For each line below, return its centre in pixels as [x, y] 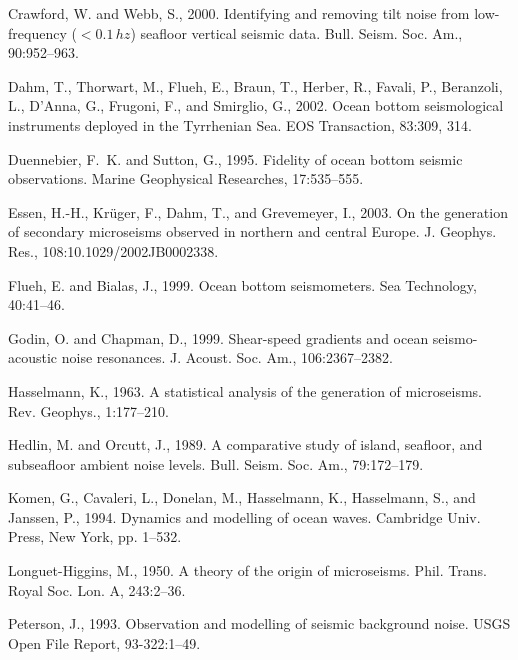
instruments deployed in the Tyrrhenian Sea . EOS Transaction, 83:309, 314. [240, 124]
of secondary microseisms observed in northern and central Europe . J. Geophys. [252, 231]
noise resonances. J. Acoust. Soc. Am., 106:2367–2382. [227, 357]
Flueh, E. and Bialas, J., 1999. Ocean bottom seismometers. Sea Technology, [242, 284]
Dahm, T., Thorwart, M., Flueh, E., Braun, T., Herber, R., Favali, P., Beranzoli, [255, 85]
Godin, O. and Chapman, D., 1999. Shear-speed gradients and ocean [218, 337]
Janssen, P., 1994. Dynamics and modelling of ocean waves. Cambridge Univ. [244, 516]
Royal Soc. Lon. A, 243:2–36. [97, 589]
